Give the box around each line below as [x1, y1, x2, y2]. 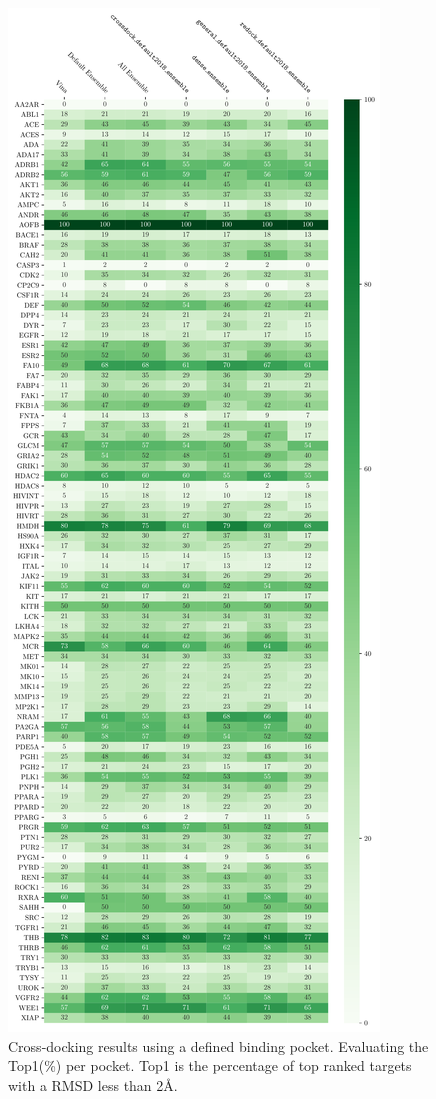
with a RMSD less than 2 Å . [8, 1074, 178, 1095]
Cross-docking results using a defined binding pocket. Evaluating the [8, 1035, 429, 1056]
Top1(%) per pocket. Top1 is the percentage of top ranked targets [8, 1055, 412, 1076]
